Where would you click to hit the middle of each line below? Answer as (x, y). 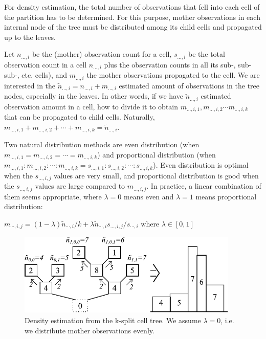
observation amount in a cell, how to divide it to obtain (91, 106)
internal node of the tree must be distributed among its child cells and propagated (133, 27)
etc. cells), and (45, 75)
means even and (149, 196)
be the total (207, 54)
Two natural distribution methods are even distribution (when (102, 144)
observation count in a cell (46, 64)
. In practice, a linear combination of (204, 186)
